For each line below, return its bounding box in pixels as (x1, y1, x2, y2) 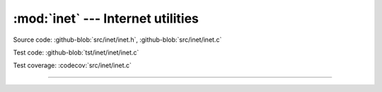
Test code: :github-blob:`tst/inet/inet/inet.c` (13, 48, 139, 57)
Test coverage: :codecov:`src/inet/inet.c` (13, 61, 132, 70)
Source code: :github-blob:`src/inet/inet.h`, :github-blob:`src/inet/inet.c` (13, 35, 222, 44)
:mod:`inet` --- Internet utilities (13, 11, 199, 26)
